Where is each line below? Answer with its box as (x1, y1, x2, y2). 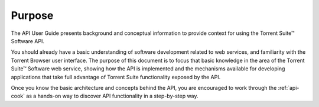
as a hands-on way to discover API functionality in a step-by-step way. (25, 92, 198, 100)
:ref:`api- (278, 84, 300, 91)
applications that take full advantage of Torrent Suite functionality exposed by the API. (11, 73, 221, 80)
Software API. (11, 37, 44, 44)
